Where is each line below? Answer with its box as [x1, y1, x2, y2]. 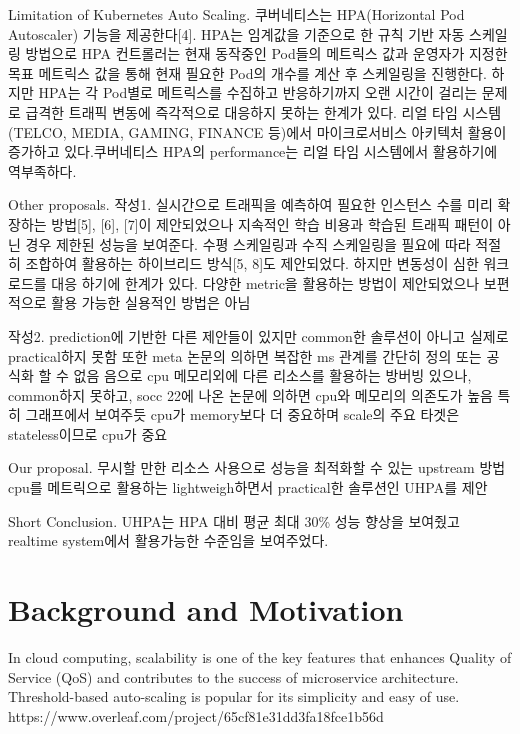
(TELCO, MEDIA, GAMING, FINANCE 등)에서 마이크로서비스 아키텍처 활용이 [8, 121, 507, 142]
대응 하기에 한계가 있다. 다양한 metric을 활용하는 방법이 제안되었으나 [51, 272, 480, 293]
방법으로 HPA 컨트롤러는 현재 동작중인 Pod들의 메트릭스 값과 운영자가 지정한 [25, 43, 508, 64]
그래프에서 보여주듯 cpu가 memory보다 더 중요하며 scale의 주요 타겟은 [25, 404, 460, 425]
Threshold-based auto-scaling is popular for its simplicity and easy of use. [8, 686, 460, 707]
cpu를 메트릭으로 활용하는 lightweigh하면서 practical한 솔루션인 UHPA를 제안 [8, 477, 488, 498]
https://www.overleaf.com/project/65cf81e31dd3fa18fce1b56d [8, 705, 384, 726]
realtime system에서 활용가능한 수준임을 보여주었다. [8, 530, 329, 551]
